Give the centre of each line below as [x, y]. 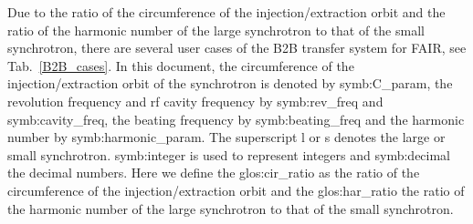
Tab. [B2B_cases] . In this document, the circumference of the [181, 65]
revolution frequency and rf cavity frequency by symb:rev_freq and [195, 101]
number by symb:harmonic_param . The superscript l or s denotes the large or [226, 137]
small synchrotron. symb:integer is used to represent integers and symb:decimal [229, 154]
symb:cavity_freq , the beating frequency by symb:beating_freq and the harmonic [236, 119]
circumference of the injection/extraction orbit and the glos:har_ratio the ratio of [236, 190]
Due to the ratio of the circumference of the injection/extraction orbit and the [226, 12]
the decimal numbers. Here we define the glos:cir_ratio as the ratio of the [214, 173]
